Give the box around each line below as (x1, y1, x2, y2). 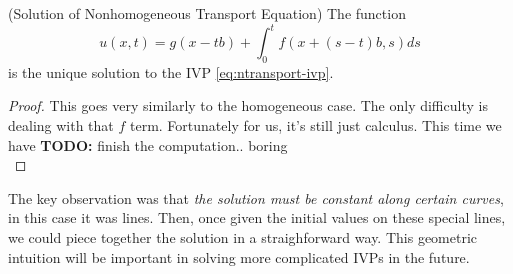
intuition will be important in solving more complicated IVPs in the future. (8, 246, 470, 267)
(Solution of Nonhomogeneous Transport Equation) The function (8, 3, 406, 23)
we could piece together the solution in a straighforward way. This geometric (8, 227, 478, 248)
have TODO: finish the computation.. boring (8, 134, 288, 155)
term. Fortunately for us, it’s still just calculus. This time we (130, 115, 502, 136)
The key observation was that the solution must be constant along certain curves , (8, 187, 504, 208)
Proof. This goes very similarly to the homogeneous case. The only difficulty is (8, 95, 488, 116)
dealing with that (8, 115, 114, 136)
